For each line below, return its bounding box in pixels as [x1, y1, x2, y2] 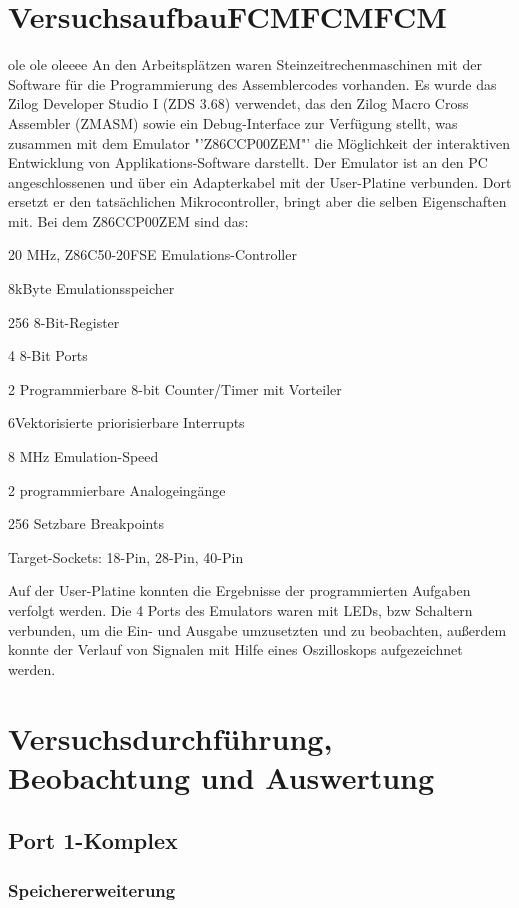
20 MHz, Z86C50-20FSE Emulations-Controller [8, 244, 297, 265]
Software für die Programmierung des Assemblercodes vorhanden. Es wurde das [8, 73, 497, 94]
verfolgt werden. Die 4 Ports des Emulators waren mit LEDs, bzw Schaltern [8, 600, 473, 620]
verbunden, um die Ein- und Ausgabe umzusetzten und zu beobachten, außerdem [8, 619, 507, 640]
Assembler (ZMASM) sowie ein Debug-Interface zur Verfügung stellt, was [8, 112, 458, 133]
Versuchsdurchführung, [8, 717, 333, 758]
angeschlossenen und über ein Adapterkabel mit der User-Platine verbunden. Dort [8, 171, 512, 192]
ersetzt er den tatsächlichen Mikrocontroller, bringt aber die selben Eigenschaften [8, 191, 507, 212]
